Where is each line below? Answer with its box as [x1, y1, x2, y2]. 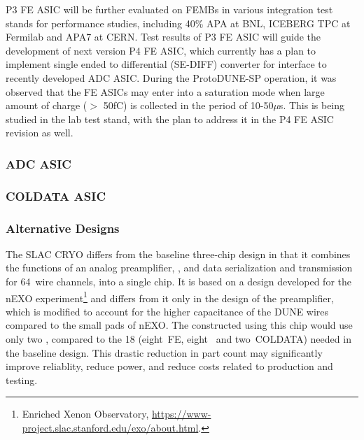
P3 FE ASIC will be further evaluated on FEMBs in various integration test [6, 2, 333, 16]
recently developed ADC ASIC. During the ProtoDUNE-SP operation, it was [6, 70, 337, 85]
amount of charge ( [6, 98, 87, 113]
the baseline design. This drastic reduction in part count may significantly [6, 345, 323, 360]
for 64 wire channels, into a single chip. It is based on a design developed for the [6, 274, 351, 289]
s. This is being [279, 98, 345, 113]
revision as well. [6, 125, 73, 140]
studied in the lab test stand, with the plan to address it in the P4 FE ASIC [6, 111, 334, 126]
